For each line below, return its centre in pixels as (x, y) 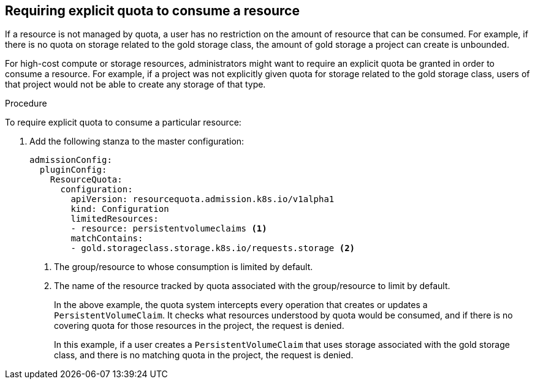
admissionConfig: (71, 160)
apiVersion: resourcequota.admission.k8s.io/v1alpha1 (203, 199)
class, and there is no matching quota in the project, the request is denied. (204, 355)
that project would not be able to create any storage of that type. (135, 85)
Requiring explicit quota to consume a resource (152, 11)
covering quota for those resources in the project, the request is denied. (199, 326)
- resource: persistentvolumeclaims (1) (169, 229)
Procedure (26, 104)
